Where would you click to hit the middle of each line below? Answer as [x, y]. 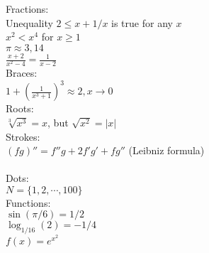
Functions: [28, 202]
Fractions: [27, 9]
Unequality [29, 22]
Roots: [20, 108]
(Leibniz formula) [166, 150]
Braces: [22, 73]
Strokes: [23, 136]
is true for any [142, 22]
